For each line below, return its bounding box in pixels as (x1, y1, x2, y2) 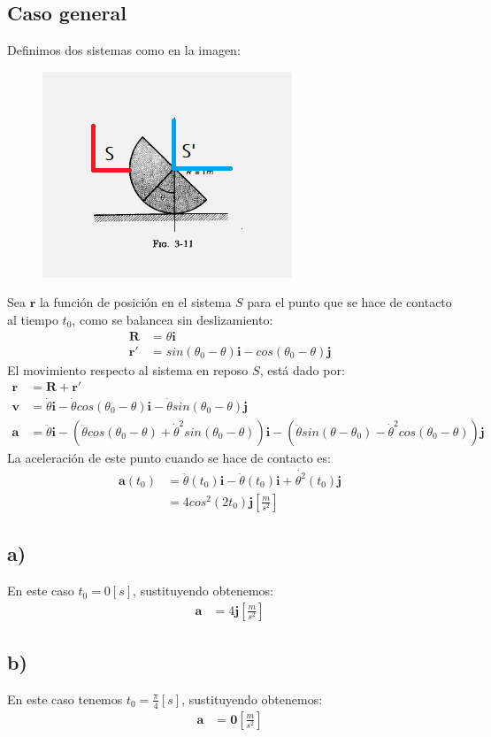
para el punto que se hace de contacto (247, 293, 452, 311)
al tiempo (7, 310, 58, 328)
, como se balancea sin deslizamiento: (72, 310, 273, 328)
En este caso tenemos (7, 689, 123, 708)
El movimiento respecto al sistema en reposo (7, 360, 249, 379)
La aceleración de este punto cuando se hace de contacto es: (7, 448, 331, 466)
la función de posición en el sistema (39, 293, 232, 311)
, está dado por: (259, 360, 345, 379)
